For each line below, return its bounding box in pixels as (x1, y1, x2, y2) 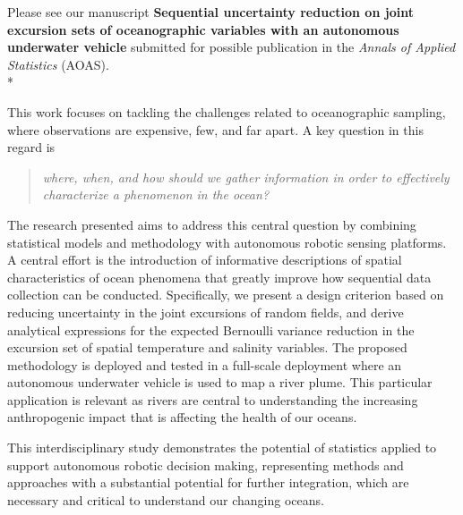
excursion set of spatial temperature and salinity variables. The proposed (7, 338, 407, 357)
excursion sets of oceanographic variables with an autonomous (7, 20, 399, 38)
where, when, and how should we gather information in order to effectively (42, 167, 450, 186)
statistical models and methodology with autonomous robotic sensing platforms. (7, 232, 447, 251)
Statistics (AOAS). (7, 55, 109, 73)
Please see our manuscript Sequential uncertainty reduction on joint (7, 3, 414, 21)
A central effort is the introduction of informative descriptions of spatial (7, 250, 402, 269)
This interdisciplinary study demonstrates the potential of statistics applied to (7, 438, 437, 457)
